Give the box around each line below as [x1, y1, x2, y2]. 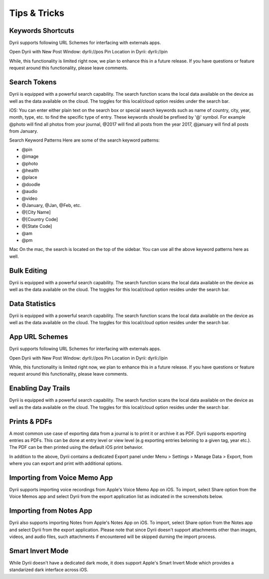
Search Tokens [9, 78, 57, 87]
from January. [9, 128, 38, 134]
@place [21, 175, 37, 181]
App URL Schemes [9, 333, 68, 341]
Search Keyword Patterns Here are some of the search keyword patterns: [9, 137, 160, 143]
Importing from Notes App [9, 507, 93, 515]
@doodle [21, 181, 41, 187]
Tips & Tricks [9, 7, 65, 18]
